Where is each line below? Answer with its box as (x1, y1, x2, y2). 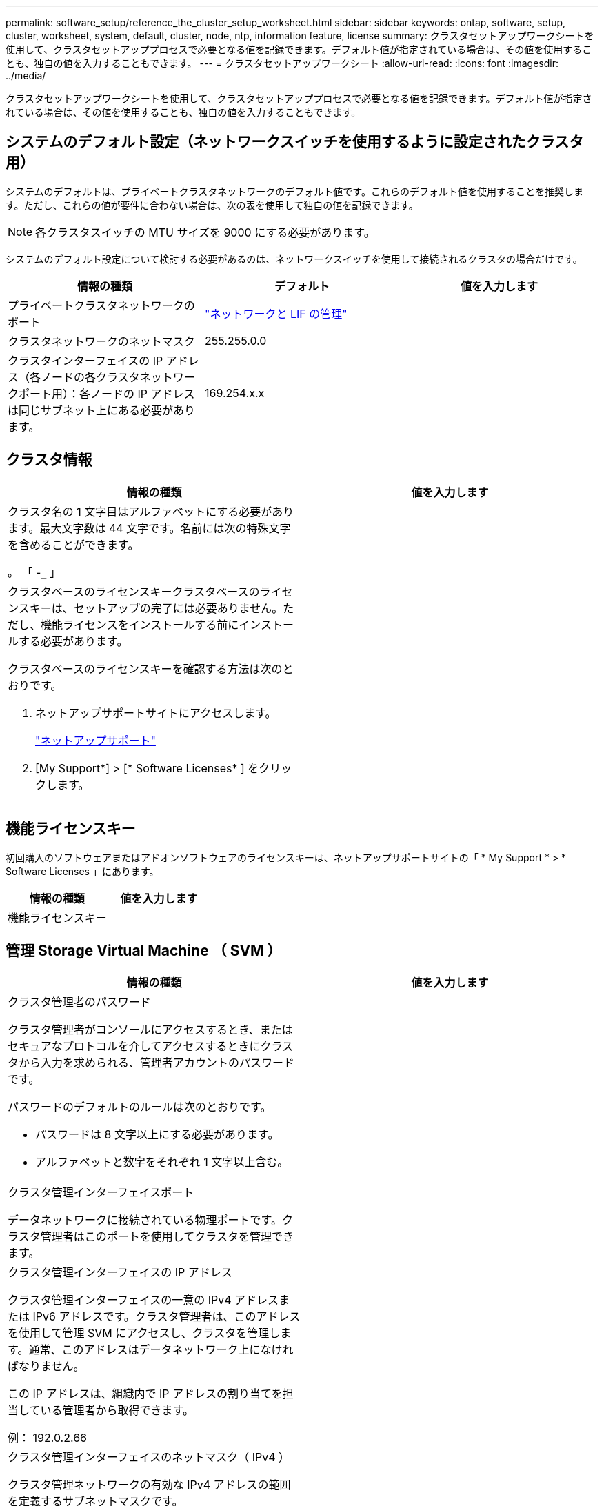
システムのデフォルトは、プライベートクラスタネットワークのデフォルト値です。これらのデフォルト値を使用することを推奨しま (6, 185, 583, 197)
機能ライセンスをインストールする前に (41, 617, 239, 632)
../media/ (6, 70, 46, 81)
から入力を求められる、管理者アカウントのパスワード (19, 1056, 295, 1070)
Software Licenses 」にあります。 (6, 865, 159, 877)
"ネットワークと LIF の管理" (204, 306, 348, 321)
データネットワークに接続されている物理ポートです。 (8, 1213, 282, 1227)
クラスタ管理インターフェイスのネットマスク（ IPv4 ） (8, 1450, 290, 1465)
